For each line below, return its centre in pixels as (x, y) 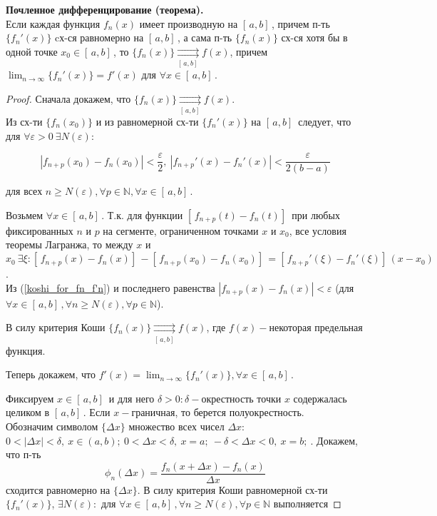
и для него (132, 398)
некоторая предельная (316, 327)
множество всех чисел (176, 426)
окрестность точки (241, 398)
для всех (24, 191)
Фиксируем (30, 398)
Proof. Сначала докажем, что (68, 98)
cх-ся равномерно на (99, 37)
